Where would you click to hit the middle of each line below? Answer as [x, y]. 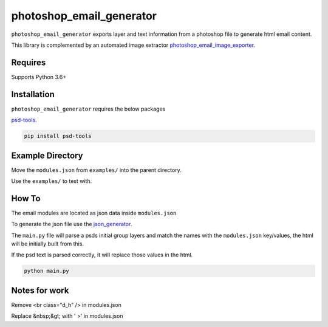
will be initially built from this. [48, 244]
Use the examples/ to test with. [52, 181]
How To [26, 198]
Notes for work [40, 290]
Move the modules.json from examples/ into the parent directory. [96, 170]
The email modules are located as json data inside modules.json [94, 213]
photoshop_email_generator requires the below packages [88, 109]
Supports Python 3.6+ [39, 77]
